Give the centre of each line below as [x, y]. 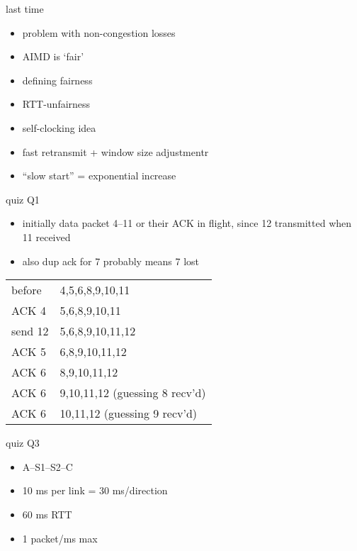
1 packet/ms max [60, 538]
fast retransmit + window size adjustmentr [115, 151]
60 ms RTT [47, 514]
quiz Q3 [23, 443]
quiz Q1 [23, 199]
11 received [46, 236]
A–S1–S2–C [47, 466]
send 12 [30, 331]
